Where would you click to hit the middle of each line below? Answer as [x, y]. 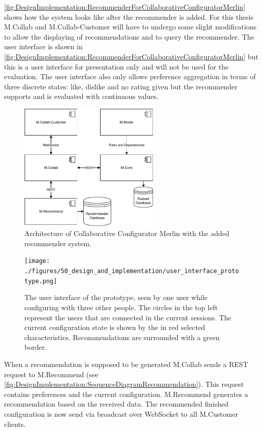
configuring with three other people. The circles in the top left [121, 307]
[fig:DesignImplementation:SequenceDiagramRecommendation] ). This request [124, 384]
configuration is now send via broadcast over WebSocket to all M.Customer [121, 413]
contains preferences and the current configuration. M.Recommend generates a [126, 394]
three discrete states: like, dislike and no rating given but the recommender [121, 86]
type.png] [41, 281]
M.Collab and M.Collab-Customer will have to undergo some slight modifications [130, 27]
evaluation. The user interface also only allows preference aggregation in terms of [130, 76]
